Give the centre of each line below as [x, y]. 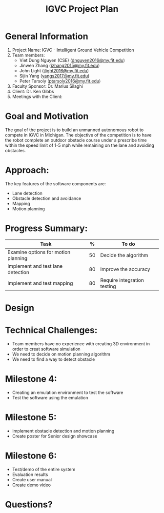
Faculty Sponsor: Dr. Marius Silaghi [47, 86]
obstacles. [15, 150]
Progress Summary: [46, 228]
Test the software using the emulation [50, 397]
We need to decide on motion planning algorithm [61, 354]
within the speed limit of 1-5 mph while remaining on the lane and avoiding [80, 145]
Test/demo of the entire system [44, 469]
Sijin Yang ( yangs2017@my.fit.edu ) [54, 76]
